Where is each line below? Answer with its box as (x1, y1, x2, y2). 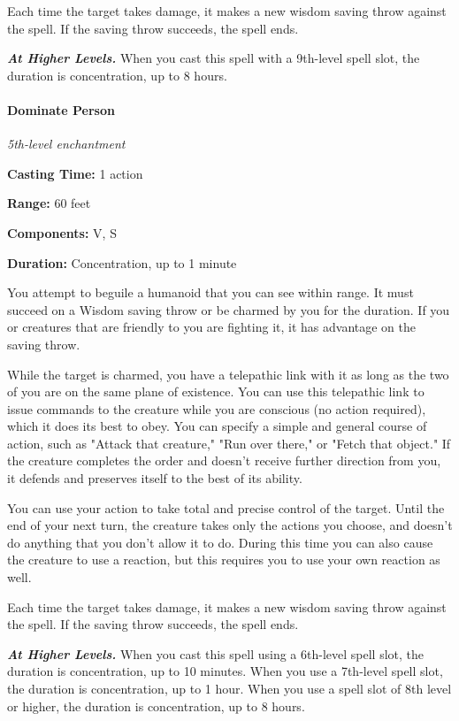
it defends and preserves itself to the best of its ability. (7, 469, 302, 487)
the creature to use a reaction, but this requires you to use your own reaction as (7, 550, 440, 569)
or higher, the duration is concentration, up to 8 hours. (7, 696, 305, 715)
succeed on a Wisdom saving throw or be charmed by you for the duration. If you (7, 300, 450, 318)
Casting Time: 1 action (7, 164, 143, 182)
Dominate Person (7, 100, 115, 119)
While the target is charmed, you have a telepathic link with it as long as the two (7, 364, 449, 383)
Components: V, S (7, 223, 117, 242)
